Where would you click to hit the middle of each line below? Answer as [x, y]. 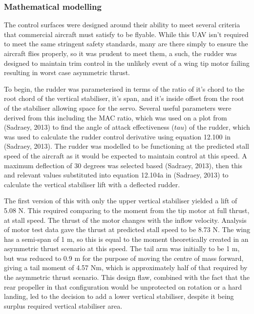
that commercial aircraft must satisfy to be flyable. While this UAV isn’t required [126, 34]
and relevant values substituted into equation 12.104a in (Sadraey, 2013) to [116, 175]
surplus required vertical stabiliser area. [63, 305]
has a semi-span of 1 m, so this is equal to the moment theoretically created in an [126, 239]
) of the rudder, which [217, 127]
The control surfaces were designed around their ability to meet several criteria [122, 25]
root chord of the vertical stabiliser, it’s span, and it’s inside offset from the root [124, 98]
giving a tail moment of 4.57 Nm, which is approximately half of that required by [126, 267]
